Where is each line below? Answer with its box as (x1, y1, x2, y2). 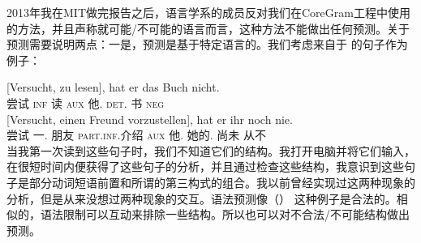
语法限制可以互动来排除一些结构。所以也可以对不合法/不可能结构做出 (40, 206, 410, 223)
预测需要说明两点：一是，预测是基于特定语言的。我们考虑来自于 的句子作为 (6, 36, 408, 53)
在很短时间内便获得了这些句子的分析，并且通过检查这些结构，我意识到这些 (6, 158, 404, 175)
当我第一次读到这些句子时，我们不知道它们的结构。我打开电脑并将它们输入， (6, 142, 415, 159)
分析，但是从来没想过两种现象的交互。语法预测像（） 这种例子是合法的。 (6, 190, 397, 207)
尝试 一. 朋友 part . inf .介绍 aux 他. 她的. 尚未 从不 (6, 126, 266, 143)
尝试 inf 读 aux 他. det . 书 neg (6, 94, 165, 111)
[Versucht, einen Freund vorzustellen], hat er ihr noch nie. (6, 110, 293, 127)
